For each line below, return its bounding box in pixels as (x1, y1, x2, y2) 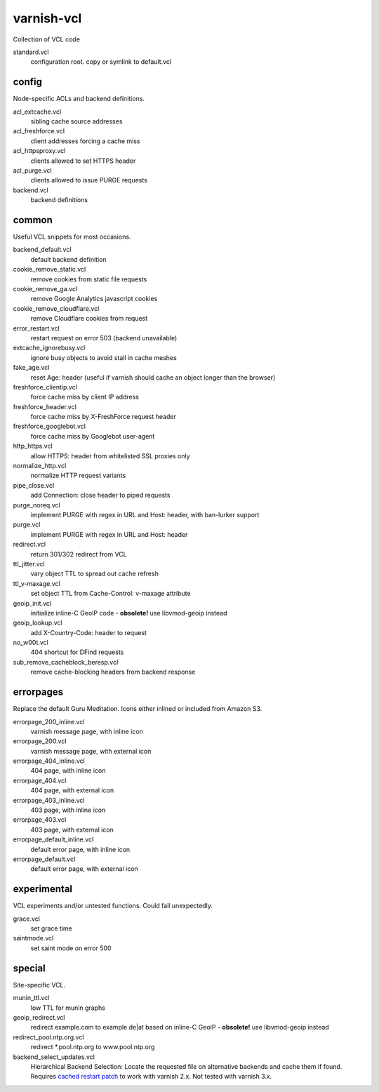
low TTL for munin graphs (30, 1004, 105, 1012)
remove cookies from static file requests (30, 274, 147, 284)
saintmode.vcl (13, 934, 54, 943)
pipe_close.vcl (13, 481, 55, 489)
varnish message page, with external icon (30, 747, 152, 755)
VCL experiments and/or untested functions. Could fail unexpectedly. (13, 902, 213, 910)
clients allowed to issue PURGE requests (30, 176, 147, 185)
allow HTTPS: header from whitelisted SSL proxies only (30, 451, 190, 460)
